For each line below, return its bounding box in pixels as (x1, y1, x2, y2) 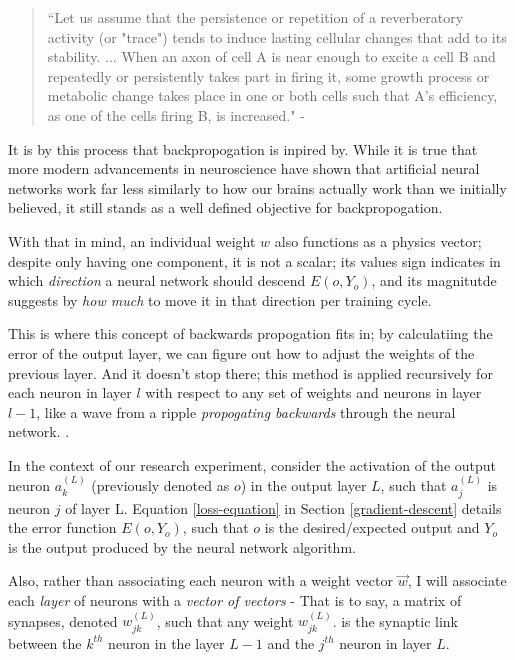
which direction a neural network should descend (8, 270, 306, 291)
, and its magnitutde (371, 270, 497, 291)
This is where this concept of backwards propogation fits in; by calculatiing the (8, 323, 493, 344)
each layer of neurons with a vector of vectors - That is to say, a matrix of (8, 590, 462, 611)
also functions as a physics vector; (274, 230, 482, 251)
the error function (8, 517, 117, 538)
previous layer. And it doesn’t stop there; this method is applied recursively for (8, 362, 493, 383)
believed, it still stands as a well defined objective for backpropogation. (8, 197, 443, 218)
